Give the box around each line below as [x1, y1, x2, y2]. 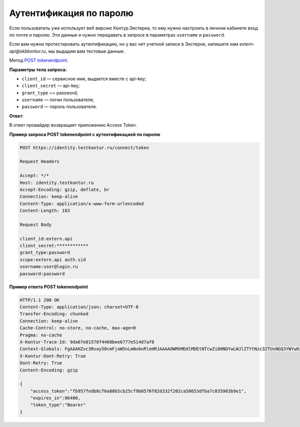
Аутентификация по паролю [9, 8, 133, 19]
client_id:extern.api [19, 236, 73, 241]
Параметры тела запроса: [9, 67, 67, 73]
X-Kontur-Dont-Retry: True [19, 353, 86, 359]
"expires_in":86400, [30, 395, 81, 401]
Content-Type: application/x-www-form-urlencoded [19, 201, 144, 206]
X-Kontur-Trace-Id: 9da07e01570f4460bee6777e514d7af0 [19, 339, 154, 345]
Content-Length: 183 [19, 208, 70, 214]
